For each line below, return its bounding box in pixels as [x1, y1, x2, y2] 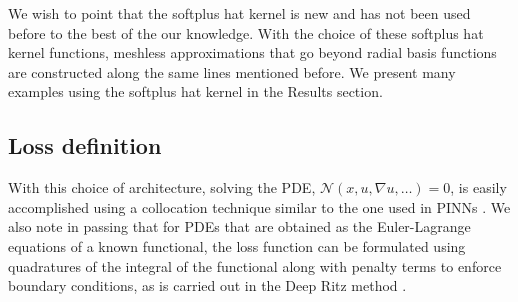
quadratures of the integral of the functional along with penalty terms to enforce [8, 255, 502, 276]
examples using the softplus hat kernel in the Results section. [8, 81, 383, 102]
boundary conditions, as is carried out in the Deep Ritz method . [8, 275, 407, 296]
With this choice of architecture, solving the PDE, [8, 177, 316, 198]
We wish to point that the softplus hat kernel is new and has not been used [8, 3, 471, 23]
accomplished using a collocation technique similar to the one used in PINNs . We [8, 196, 511, 217]
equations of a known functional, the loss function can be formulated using [8, 235, 466, 256]
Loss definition [8, 130, 162, 161]
